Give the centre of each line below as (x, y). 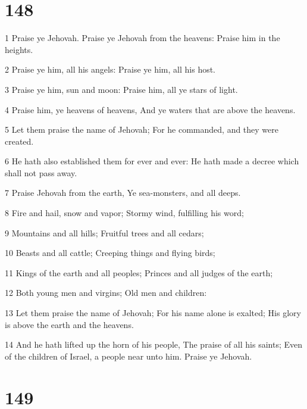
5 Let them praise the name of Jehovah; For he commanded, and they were (142, 129)
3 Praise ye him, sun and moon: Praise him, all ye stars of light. (121, 89)
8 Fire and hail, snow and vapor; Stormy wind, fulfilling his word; (124, 213)
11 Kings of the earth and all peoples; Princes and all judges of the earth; (139, 272)
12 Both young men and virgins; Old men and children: (106, 293)
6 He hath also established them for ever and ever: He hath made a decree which (152, 161)
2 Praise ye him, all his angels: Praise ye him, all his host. (110, 69)
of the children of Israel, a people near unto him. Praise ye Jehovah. (129, 356)
